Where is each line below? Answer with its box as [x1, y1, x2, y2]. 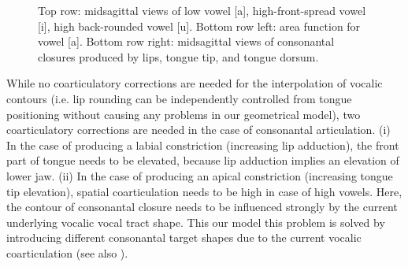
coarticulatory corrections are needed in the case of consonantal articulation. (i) [6, 121, 391, 138]
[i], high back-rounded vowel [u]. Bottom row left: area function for [38, 17, 361, 34]
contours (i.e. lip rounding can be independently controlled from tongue [6, 90, 352, 106]
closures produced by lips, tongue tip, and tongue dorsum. [38, 48, 319, 65]
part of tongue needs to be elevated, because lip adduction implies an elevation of [6, 152, 399, 169]
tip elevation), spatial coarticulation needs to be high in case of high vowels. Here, [6, 183, 402, 199]
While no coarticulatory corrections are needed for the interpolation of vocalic [6, 75, 383, 91]
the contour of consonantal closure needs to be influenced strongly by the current [6, 198, 398, 215]
